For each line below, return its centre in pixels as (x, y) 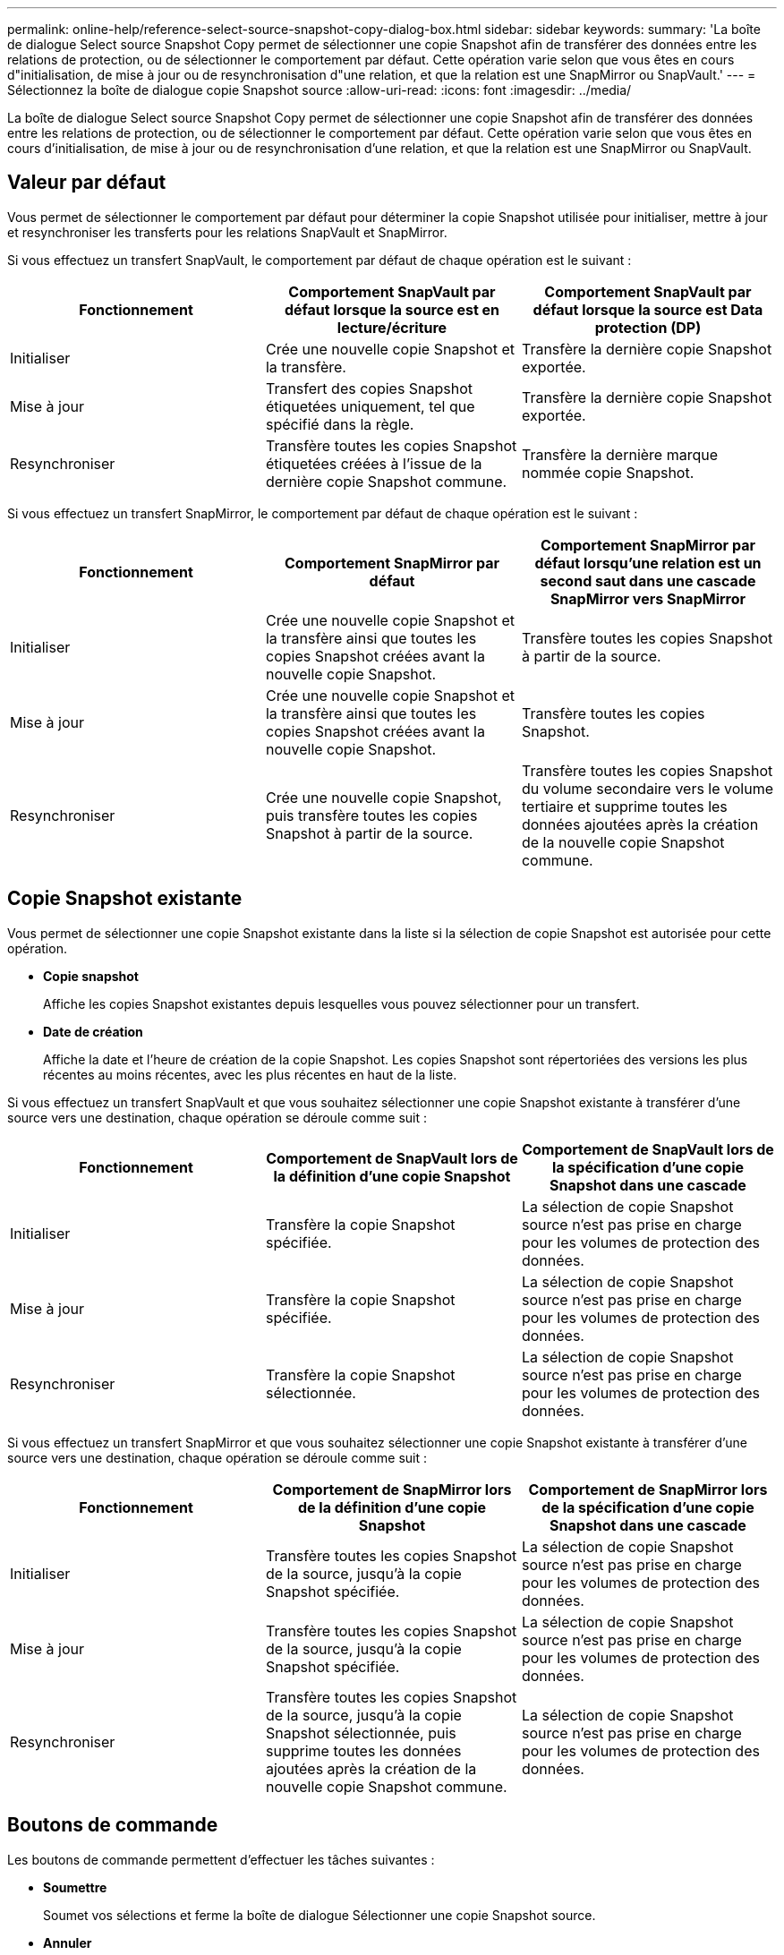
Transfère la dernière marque (620, 454)
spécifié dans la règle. (340, 424)
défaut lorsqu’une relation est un (648, 563)
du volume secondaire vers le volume (648, 788)
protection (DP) (648, 327)
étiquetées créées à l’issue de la (374, 463)
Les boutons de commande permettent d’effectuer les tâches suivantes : (221, 1859)
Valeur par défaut (87, 183)
